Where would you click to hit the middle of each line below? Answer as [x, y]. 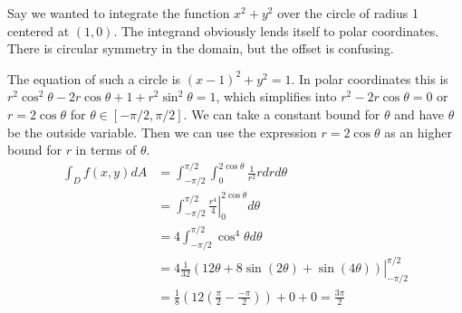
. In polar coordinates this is [370, 78]
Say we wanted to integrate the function [119, 13]
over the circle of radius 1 [348, 13]
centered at [38, 30]
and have [419, 114]
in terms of [106, 150]
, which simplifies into [276, 96]
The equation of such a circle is [94, 78]
